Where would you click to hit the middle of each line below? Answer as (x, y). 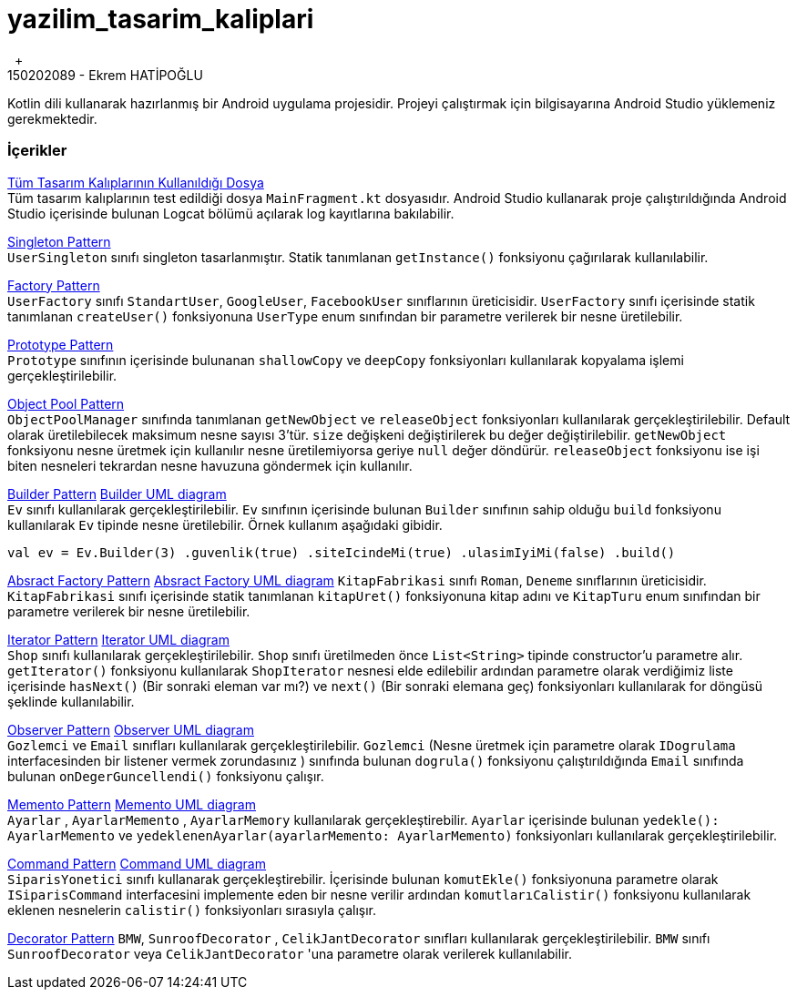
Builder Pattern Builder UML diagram (117, 493)
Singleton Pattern (59, 241)
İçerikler (37, 151)
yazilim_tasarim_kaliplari (161, 19)
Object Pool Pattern (66, 403)
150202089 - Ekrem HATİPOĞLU (105, 75)
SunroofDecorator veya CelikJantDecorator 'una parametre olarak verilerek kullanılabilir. (290, 953)
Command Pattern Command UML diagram (137, 863)
